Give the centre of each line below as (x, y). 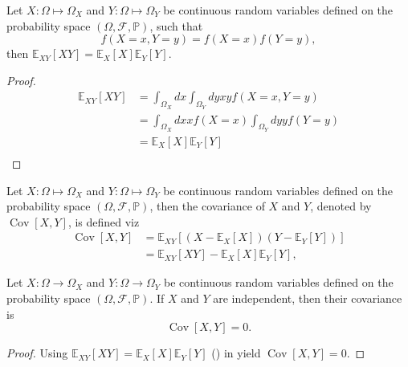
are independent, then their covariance (308, 298)
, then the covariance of (207, 206)
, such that (176, 25)
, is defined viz (104, 221)
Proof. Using (37, 353)
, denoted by (341, 206)
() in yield (236, 353)
